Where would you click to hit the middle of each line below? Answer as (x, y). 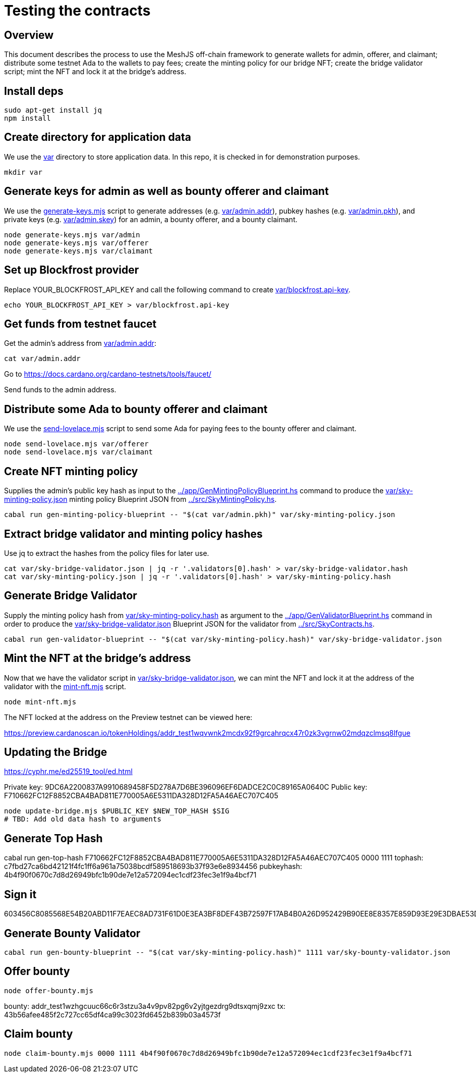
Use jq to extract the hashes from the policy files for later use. (107, 553)
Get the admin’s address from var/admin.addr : (80, 343)
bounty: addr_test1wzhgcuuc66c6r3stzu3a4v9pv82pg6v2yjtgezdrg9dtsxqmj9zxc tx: (145, 1006)
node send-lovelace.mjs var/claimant (79, 452)
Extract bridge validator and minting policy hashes (133, 534)
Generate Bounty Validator (72, 933)
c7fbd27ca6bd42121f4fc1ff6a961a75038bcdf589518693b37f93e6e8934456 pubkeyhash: (153, 866)
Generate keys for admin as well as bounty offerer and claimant (166, 191)
